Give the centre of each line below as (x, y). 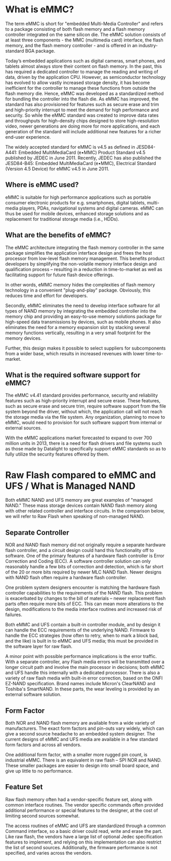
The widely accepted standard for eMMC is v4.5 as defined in (70, 147)
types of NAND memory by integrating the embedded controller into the (81, 311)
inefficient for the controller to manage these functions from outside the (81, 88)
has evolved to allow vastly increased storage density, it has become (78, 83)
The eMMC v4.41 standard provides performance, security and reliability (82, 395)
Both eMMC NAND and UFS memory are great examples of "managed (79, 500)
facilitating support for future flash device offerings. (60, 275)
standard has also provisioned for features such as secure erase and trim (82, 104)
